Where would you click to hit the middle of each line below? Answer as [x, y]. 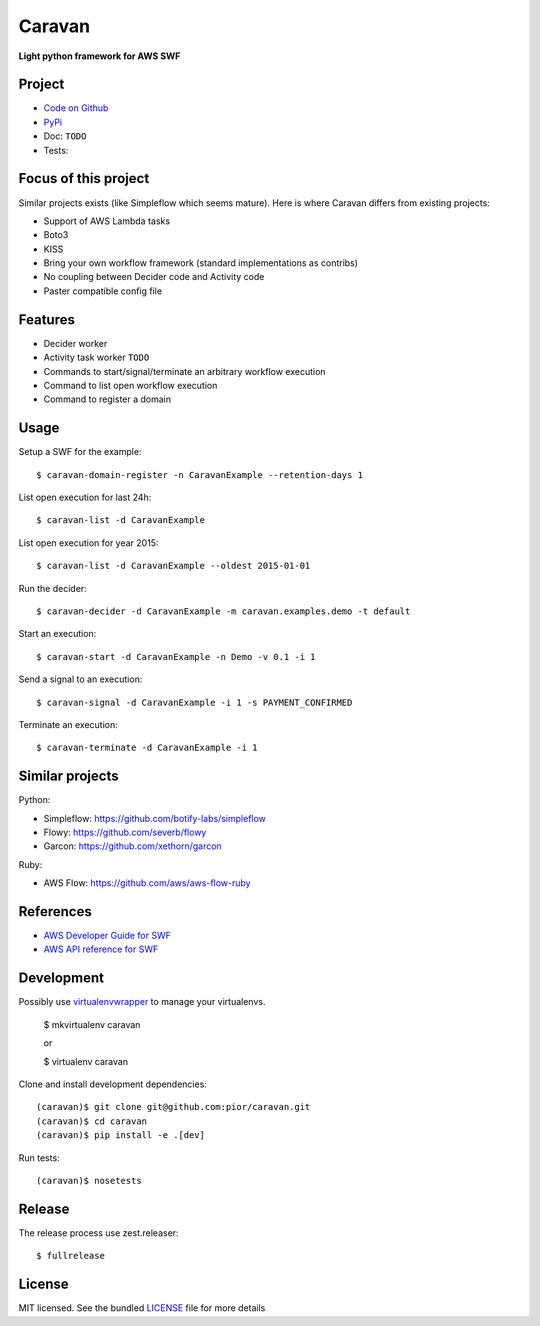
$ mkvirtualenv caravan [92, 1024]
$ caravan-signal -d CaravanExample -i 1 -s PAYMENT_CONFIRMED [194, 702]
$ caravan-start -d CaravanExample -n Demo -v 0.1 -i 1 [176, 656]
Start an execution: [57, 634]
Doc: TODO [65, 136]
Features [46, 319]
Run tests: [39, 1157]
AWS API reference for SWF [101, 949]
